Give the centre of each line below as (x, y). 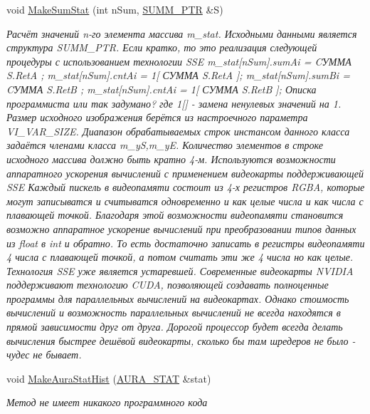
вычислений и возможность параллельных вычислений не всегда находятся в (174, 312)
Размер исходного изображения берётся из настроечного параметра (157, 117)
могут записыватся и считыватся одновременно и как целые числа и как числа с (185, 201)
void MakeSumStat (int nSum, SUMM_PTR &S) (115, 9)
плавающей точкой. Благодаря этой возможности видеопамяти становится (175, 215)
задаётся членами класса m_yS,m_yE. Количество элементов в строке (165, 145)
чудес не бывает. (44, 355)
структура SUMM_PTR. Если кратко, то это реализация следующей (162, 47)
